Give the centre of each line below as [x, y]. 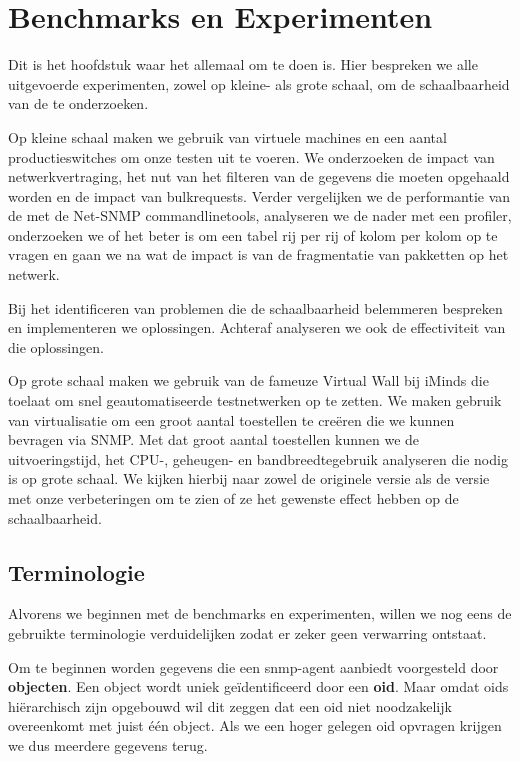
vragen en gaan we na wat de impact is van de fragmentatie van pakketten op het [258, 254]
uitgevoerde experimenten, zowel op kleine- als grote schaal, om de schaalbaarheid [259, 83]
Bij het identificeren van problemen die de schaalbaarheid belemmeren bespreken [255, 307]
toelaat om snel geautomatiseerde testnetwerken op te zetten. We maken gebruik [255, 400]
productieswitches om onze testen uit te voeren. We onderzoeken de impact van [251, 156]
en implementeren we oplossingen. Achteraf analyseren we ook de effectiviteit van [257, 327]
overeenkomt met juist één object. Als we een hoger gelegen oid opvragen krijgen [255, 725]
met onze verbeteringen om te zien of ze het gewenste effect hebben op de [233, 498]
